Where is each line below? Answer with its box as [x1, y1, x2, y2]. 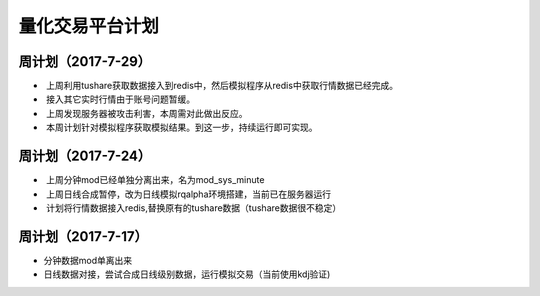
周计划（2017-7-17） [18, 228, 149, 245]
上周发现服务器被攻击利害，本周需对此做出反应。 [45, 107, 248, 119]
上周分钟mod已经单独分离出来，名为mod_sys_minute [45, 174, 265, 186]
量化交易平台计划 [18, 15, 160, 37]
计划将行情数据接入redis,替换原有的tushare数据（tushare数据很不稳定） [45, 201, 342, 214]
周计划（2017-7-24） [18, 148, 152, 165]
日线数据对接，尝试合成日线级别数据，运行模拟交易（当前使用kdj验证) [43, 268, 331, 280]
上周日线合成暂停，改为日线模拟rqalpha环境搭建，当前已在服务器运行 [45, 188, 332, 200]
